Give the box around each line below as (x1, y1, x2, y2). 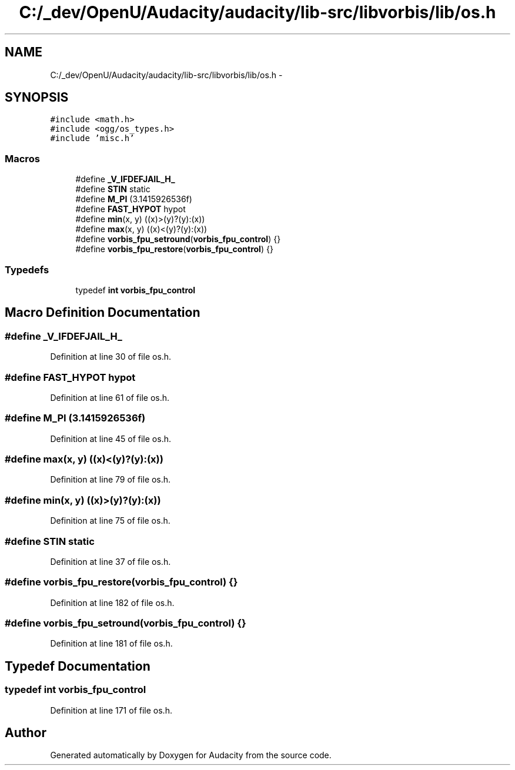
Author (5, 725, 46, 741)
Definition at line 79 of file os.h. (50, 474, 171, 485)
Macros (5, 152, 40, 165)
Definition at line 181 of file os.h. (50, 638, 173, 649)
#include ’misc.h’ (50, 133, 135, 143)
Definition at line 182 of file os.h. (50, 597, 175, 608)
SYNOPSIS (5, 90, 69, 105)
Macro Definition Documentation (5, 305, 200, 320)
